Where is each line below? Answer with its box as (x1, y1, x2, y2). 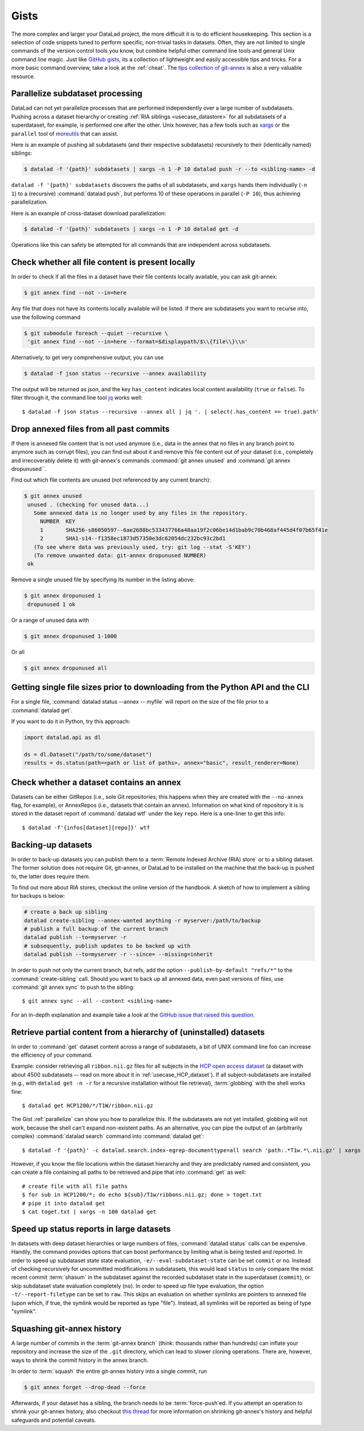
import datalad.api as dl (24, 734, 101, 741)
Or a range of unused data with (11, 616, 89, 624)
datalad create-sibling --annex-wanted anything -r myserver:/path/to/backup (24, 917, 261, 924)
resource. (11, 73, 36, 80)
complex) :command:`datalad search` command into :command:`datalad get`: (11, 1133, 204, 1140)
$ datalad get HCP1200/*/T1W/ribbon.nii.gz (22, 1102, 153, 1109)
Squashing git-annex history (11, 1323, 122, 1334)
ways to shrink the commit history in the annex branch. (11, 1356, 149, 1364)
